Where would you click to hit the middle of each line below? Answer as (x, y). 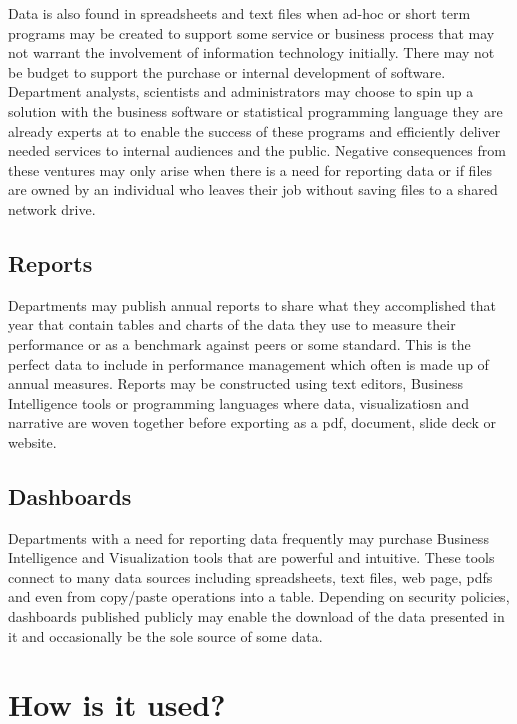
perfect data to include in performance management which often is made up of (248, 363)
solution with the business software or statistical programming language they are (255, 110)
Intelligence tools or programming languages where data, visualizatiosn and (238, 402)
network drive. (52, 208)
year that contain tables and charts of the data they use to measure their (232, 324)
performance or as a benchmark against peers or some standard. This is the (239, 343)
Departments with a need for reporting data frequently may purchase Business (248, 537)
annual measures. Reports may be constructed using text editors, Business (236, 383)
